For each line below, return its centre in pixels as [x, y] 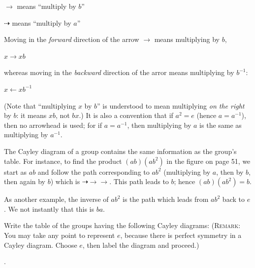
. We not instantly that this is [49, 209]
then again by [25, 181]
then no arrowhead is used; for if [53, 125]
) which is [65, 181]
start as [16, 172]
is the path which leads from [165, 199]
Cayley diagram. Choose [41, 245]
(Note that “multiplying [40, 105]
